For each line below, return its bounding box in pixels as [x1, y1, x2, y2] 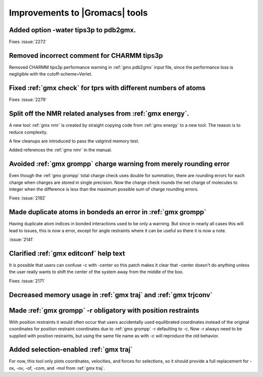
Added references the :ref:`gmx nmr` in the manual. [9, 147, 112, 153]
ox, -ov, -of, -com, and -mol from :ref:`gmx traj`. [9, 365, 105, 371]
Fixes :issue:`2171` [9, 278, 46, 284]
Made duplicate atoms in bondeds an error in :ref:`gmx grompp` [9, 208, 207, 217]
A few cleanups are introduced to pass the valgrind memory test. [9, 138, 140, 144]
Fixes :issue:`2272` [9, 39, 47, 45]
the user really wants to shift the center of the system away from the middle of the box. [9, 269, 184, 275]
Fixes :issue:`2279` [9, 97, 47, 102]
